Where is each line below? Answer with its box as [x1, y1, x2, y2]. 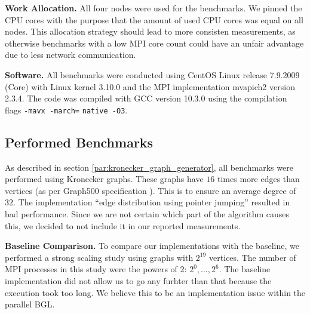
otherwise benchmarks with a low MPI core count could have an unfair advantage [5, 36, 304, 49]
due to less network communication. [5, 48, 136, 61]
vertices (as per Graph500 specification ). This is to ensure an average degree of [5, 184, 296, 196]
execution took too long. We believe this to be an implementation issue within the [5, 286, 306, 298]
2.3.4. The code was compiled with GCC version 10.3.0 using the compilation [5, 92, 287, 104]
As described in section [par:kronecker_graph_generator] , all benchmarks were [5, 161, 293, 173]
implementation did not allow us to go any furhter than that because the [5, 274, 272, 287]
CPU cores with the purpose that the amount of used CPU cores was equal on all [5, 13, 303, 26]
